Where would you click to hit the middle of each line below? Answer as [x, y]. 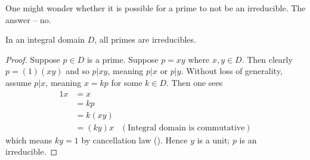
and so [77, 71]
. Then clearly [267, 59]
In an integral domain [45, 39]
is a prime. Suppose [123, 59]
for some [127, 82]
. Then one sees [195, 82]
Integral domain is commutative [186, 128]
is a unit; [213, 140]
